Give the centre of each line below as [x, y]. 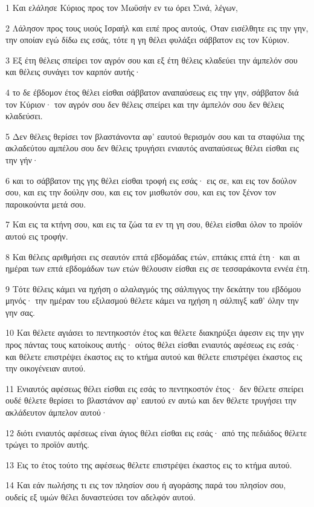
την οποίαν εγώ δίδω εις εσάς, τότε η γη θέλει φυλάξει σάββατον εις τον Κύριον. [148, 40]
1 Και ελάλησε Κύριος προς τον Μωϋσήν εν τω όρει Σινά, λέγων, [122, 7]
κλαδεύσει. [24, 116]
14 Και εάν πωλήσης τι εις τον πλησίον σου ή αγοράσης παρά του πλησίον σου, [146, 485]
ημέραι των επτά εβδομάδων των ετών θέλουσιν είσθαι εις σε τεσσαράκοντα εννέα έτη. [158, 268]
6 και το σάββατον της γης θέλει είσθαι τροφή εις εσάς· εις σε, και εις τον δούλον [151, 180]
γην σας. [20, 312]
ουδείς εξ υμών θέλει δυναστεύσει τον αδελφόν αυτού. [101, 497]
